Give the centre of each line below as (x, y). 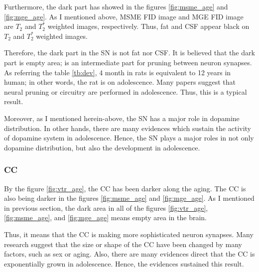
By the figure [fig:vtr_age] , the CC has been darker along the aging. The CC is (125, 188)
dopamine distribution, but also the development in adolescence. (102, 147)
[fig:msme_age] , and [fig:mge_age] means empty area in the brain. (106, 217)
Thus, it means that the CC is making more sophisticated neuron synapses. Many (129, 234)
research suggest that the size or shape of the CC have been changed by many (123, 244)
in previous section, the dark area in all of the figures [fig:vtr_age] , (106, 207)
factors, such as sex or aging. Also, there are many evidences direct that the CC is (129, 254)
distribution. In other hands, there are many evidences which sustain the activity (128, 128)
